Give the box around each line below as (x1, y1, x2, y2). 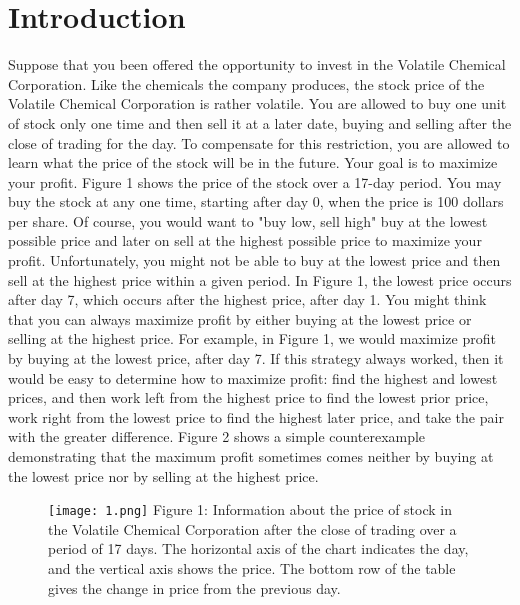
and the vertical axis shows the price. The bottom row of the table (48, 558, 456, 579)
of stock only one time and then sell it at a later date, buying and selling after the (8, 112, 512, 133)
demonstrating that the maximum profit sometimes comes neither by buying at (8, 446, 494, 466)
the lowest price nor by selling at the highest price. (8, 465, 319, 486)
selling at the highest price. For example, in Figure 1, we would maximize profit (8, 328, 496, 349)
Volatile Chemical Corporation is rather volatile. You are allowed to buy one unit (8, 93, 507, 114)
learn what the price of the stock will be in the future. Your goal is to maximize (8, 152, 498, 173)
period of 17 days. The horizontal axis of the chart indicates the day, (48, 538, 469, 559)
